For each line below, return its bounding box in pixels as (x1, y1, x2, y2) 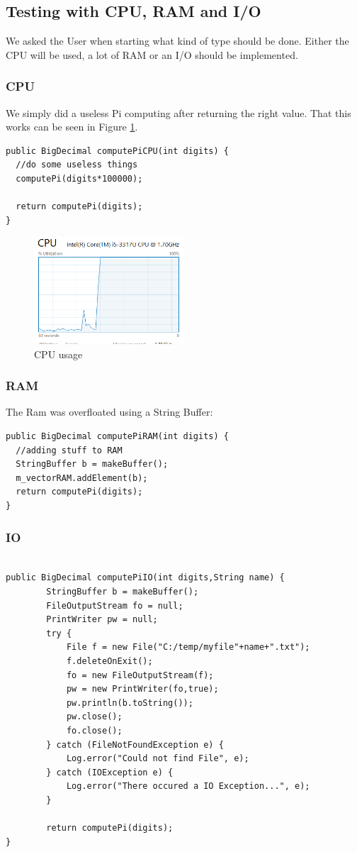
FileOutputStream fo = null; (46, 600, 183, 611)
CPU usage (34, 346, 83, 361)
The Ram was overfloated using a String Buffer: (6, 404, 213, 419)
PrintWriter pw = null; (46, 614, 158, 625)
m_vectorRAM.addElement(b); (16, 472, 148, 483)
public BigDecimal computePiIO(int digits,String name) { (6, 572, 285, 583)
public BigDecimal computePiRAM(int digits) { (6, 431, 229, 442)
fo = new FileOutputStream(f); (66, 670, 214, 680)
